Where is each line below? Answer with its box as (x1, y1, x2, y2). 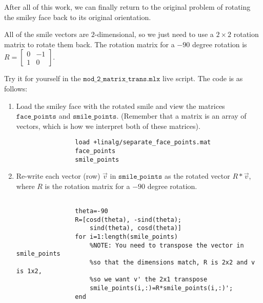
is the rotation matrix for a (45, 180, 130, 191)
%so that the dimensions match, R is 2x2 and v (89, 259, 255, 267)
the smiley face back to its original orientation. (4, 11, 151, 22)
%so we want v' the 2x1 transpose (89, 276, 208, 283)
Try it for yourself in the (4, 73, 81, 84)
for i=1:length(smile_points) (75, 233, 178, 241)
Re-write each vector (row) (16, 171, 100, 181)
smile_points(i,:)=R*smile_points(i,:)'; (89, 285, 233, 292)
